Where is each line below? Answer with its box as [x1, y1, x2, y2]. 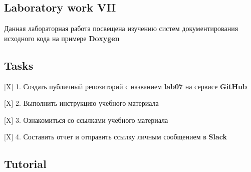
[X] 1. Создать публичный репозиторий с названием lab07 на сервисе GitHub [4, 81, 247, 91]
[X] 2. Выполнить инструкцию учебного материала [4, 98, 159, 108]
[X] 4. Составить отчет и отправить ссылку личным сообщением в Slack [4, 131, 227, 142]
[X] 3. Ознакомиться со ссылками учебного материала [4, 114, 168, 125]
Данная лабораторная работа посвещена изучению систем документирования [4, 23, 238, 34]
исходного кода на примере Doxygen [4, 33, 120, 43]
